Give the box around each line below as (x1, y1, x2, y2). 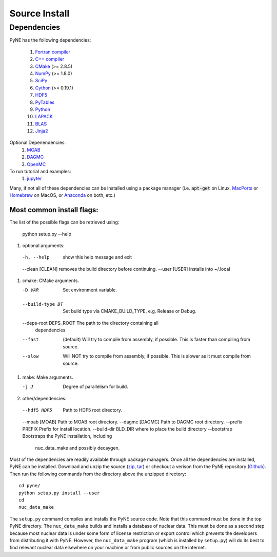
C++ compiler (35, 56, 65, 62)
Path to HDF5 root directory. (63, 407, 123, 413)
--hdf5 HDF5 (22, 407, 52, 413)
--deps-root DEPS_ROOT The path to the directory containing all (22, 320, 159, 326)
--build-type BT (22, 301, 64, 307)
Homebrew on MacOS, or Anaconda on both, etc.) (9, 192, 115, 198)
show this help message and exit (63, 254, 132, 261)
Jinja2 (35, 128, 48, 134)
